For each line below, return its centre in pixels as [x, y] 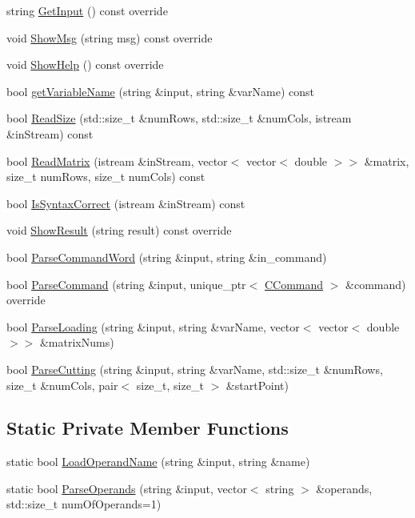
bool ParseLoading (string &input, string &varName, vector [153, 326]
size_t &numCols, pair [62, 385]
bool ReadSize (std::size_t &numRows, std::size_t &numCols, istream [179, 118]
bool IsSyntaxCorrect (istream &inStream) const [126, 203]
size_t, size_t [170, 385]
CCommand [294, 284]
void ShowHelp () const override [85, 64]
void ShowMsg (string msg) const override [110, 37]
